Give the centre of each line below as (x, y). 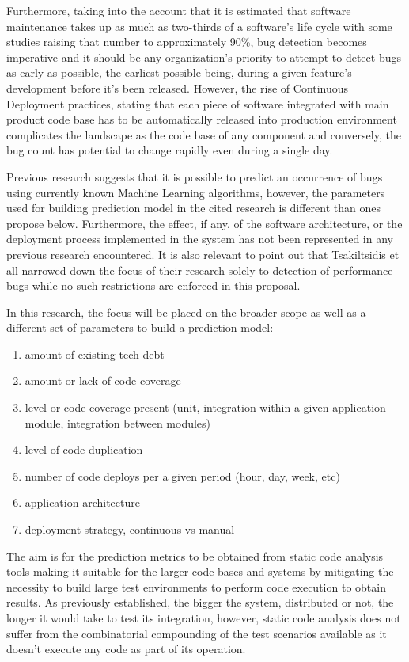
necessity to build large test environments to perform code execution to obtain (196, 586)
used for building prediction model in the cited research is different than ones (194, 208)
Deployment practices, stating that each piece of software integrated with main (198, 103)
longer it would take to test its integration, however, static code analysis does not (204, 618)
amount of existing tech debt (95, 354)
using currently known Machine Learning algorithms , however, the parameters (196, 192)
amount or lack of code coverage (103, 380)
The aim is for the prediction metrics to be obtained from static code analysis (195, 555)
